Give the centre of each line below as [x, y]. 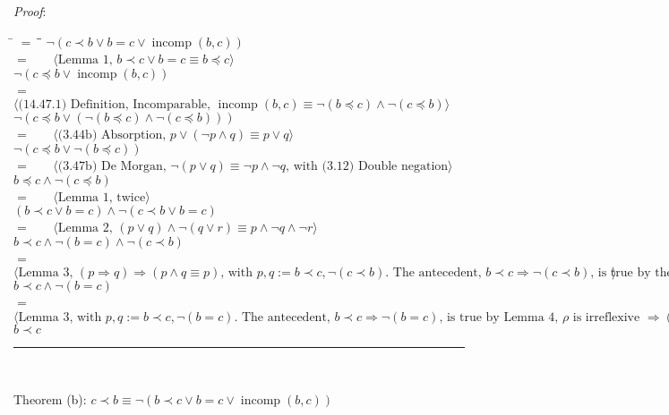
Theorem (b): [50, 398]
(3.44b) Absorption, [112, 136]
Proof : [30, 11]
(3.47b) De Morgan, [112, 166]
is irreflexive [606, 317]
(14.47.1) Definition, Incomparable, [114, 105]
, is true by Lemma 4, [499, 317]
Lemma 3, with [60, 317]
